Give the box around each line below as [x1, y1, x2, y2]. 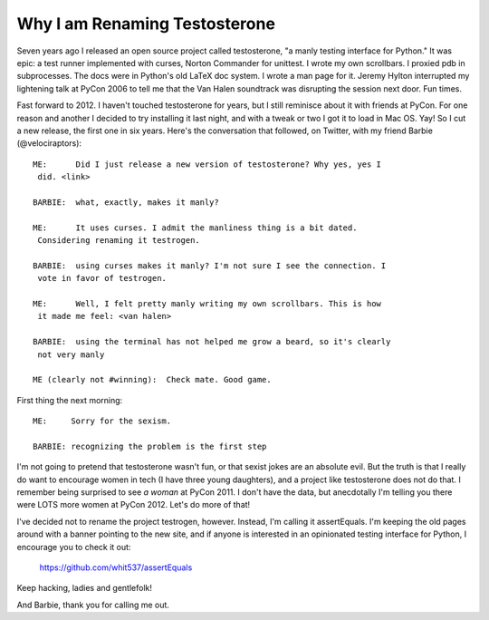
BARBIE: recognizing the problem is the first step [33, 441, 267, 451]
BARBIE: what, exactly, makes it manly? [33, 197, 219, 208]
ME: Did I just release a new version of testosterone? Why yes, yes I [33, 159, 382, 170]
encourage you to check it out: [16, 541, 131, 552]
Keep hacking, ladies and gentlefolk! [16, 583, 153, 594]
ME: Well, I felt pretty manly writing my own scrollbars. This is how [33, 298, 382, 308]
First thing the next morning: [16, 394, 123, 405]
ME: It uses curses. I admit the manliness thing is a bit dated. [33, 222, 358, 233]
